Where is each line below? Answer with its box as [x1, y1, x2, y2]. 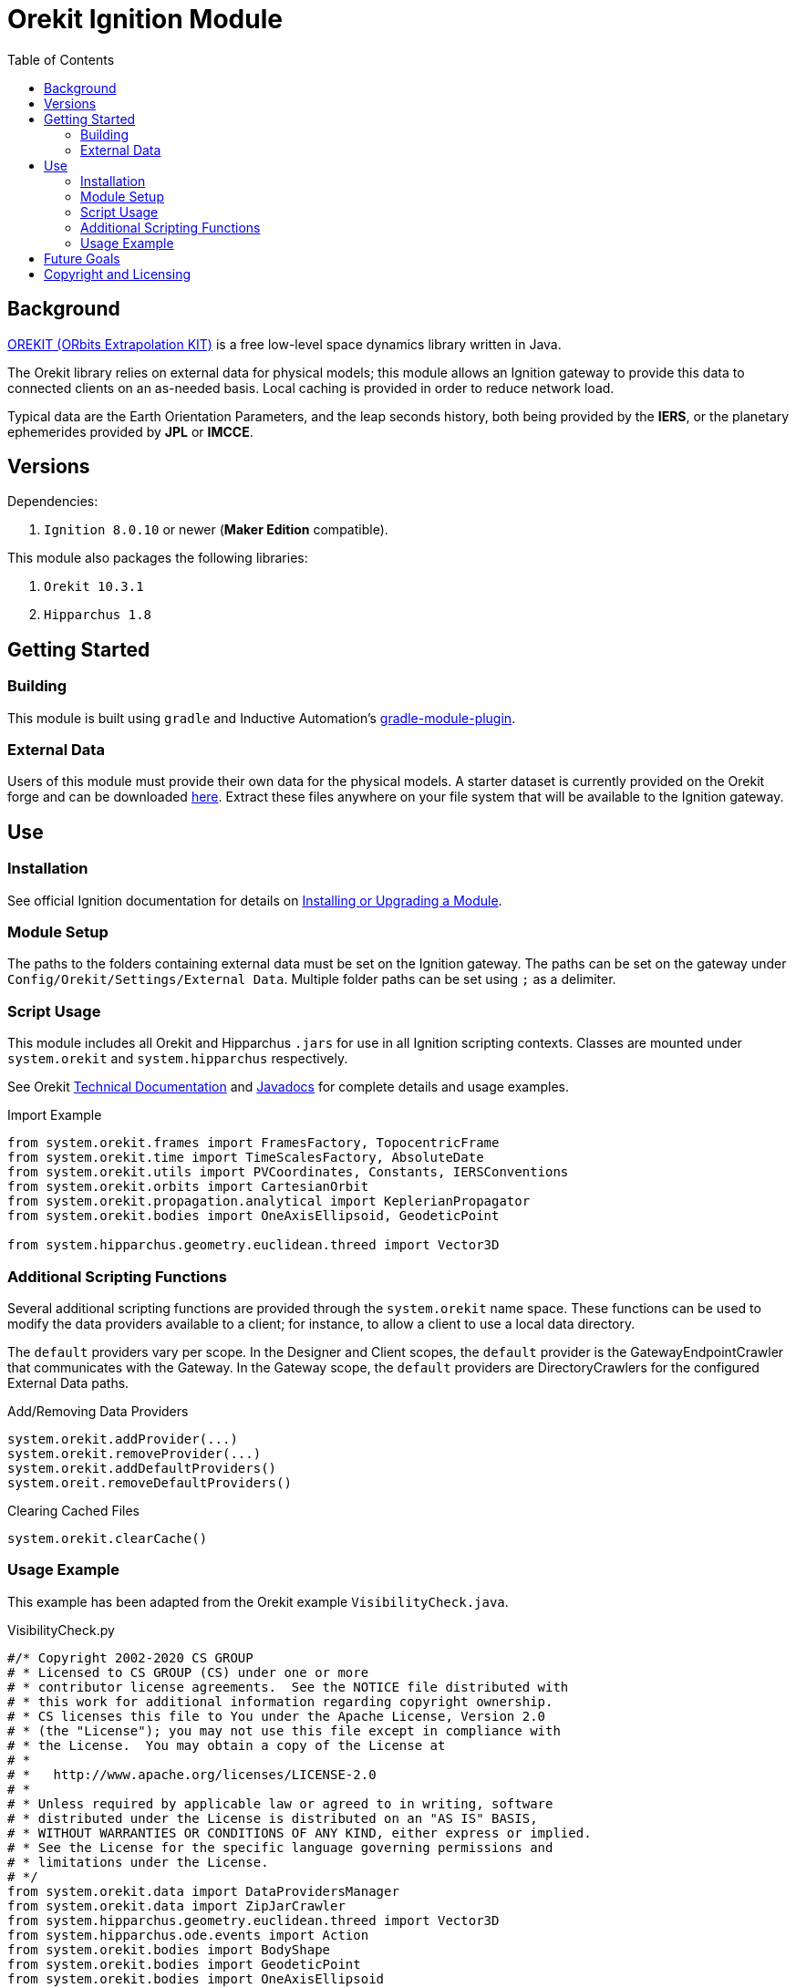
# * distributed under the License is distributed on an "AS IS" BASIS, [7, 1810, 538, 1826]
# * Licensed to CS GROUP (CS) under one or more [7, 1664, 369, 1680]
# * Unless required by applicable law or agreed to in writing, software [7, 1796, 553, 1811]
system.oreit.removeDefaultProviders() [7, 1475, 292, 1490]
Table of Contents [7, 51, 115, 67]
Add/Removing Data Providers [7, 1403, 189, 1419]
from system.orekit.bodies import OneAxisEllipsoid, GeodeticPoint [7, 1208, 500, 1224]
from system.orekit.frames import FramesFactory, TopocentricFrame [7, 1135, 500, 1151]
